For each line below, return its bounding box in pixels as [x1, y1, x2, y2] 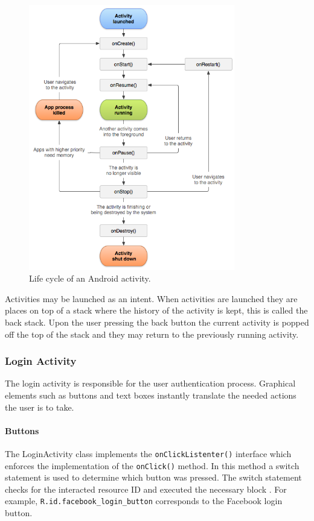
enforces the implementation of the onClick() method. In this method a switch [5, 459, 300, 472]
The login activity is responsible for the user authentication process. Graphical [5, 377, 296, 390]
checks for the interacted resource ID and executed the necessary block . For [5, 482, 287, 495]
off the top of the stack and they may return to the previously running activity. [5, 327, 299, 340]
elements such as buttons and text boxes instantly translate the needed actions [5, 388, 296, 401]
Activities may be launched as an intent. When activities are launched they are [5, 292, 298, 305]
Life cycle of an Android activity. [29, 272, 151, 285]
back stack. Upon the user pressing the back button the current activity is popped [5, 315, 309, 328]
